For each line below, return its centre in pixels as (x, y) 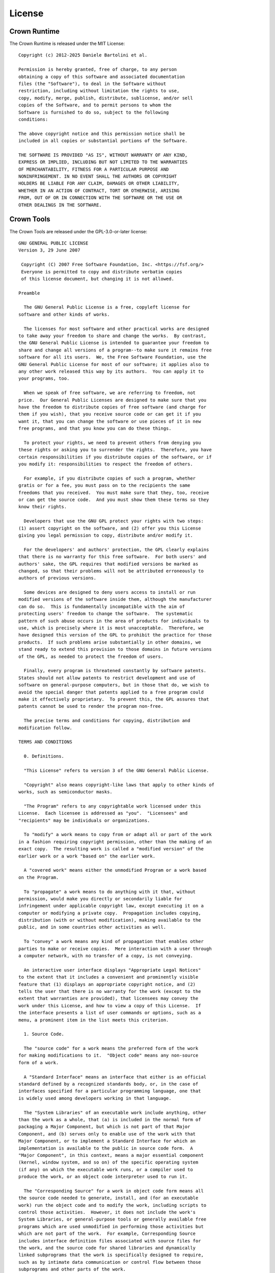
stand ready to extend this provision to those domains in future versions (115, 649)
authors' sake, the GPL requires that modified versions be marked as (108, 564)
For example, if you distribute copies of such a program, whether (110, 478)
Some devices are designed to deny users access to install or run (110, 592)
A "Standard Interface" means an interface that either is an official (115, 1077)
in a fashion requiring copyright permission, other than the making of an (115, 842)
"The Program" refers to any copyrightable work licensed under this (112, 806)
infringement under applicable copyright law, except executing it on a (111, 906)
